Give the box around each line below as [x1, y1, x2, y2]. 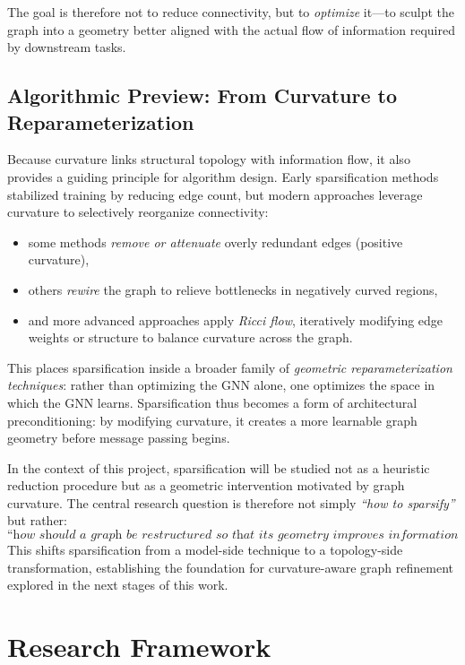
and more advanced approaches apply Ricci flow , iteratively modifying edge [28, 310, 443, 329]
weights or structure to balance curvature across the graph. [28, 328, 353, 347]
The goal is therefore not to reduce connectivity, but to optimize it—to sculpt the [7, 3, 455, 21]
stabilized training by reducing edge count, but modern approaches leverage [7, 185, 423, 203]
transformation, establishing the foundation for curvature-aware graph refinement [7, 557, 453, 576]
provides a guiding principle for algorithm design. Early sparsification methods [7, 167, 439, 186]
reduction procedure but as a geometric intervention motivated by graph [7, 476, 405, 495]
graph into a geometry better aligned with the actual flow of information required [7, 20, 455, 39]
